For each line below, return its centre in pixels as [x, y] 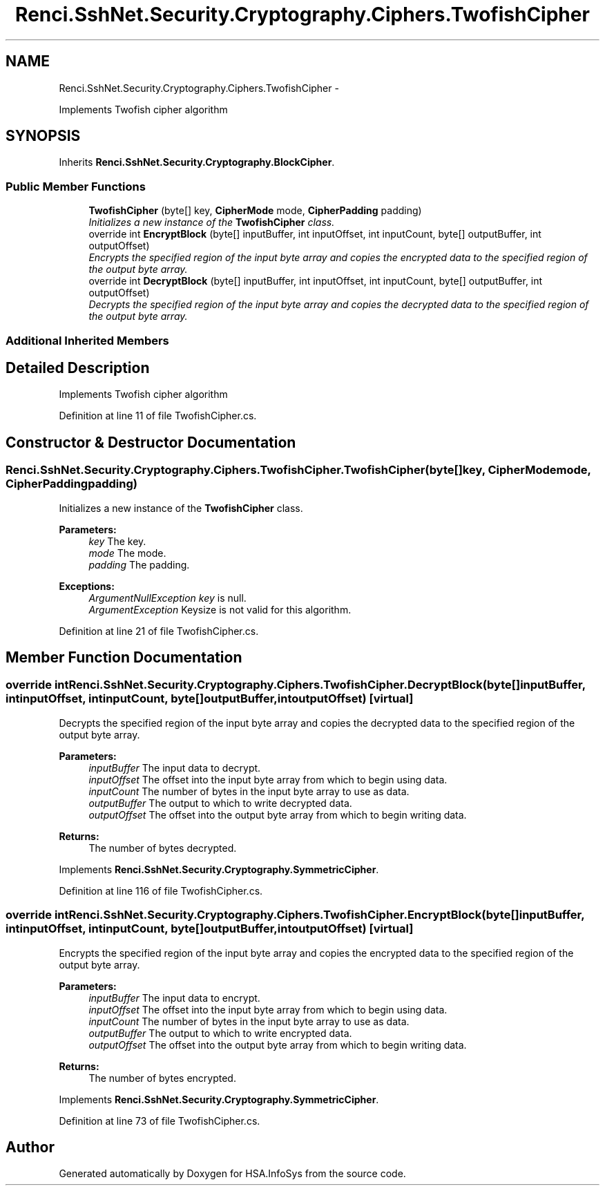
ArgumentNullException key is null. [167, 598]
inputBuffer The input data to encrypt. [174, 998]
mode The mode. [127, 553]
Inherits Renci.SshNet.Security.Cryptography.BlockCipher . [197, 162]
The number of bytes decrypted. [163, 848]
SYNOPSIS [43, 136]
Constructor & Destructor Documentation [151, 442]
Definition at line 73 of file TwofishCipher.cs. [160, 1121]
